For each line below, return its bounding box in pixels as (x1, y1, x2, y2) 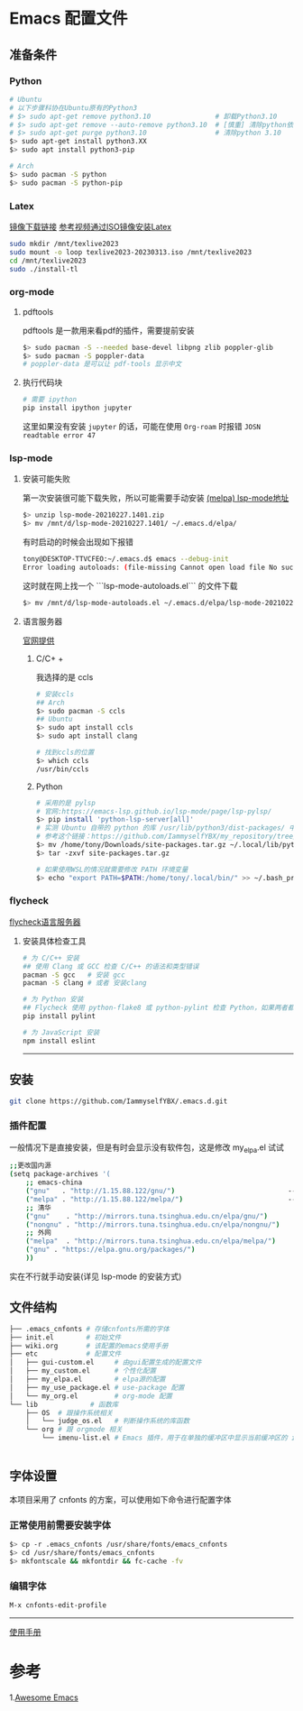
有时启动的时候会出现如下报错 (22, 537, 133, 547)
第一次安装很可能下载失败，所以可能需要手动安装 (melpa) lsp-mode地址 (22, 492, 289, 503)
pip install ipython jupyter (22, 403, 133, 413)
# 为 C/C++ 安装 (22, 953, 79, 962)
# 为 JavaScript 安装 (22, 1027, 100, 1037)
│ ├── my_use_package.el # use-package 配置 (9, 1383, 185, 1392)
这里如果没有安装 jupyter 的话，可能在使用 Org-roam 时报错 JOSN (22, 421, 262, 432)
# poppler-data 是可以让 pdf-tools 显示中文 (22, 360, 182, 369)
